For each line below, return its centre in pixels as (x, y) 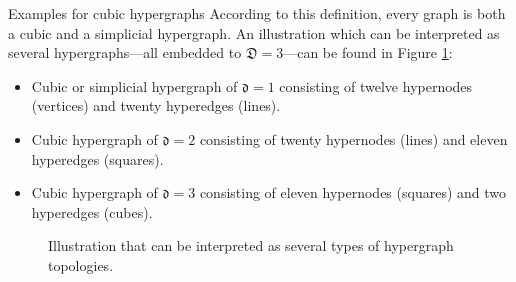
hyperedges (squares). (97, 158)
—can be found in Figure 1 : (368, 52)
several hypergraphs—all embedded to (125, 52)
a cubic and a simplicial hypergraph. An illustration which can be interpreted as (254, 32)
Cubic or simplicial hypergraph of (134, 85)
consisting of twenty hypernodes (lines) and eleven (353, 138)
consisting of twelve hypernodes (376, 85)
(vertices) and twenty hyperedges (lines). (156, 105)
